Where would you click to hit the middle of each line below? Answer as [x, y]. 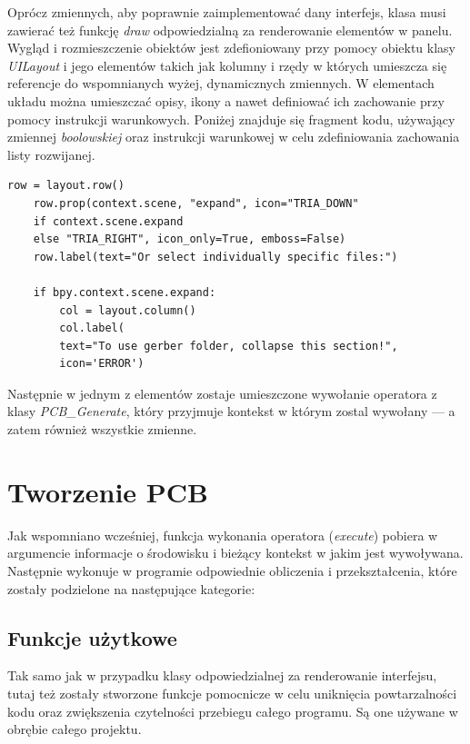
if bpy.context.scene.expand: [125, 292]
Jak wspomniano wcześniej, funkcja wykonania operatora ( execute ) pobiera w [223, 535]
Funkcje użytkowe [92, 637]
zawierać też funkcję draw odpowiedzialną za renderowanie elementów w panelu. [230, 30]
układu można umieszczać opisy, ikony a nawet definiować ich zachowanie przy [226, 100]
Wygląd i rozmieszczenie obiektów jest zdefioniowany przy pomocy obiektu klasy [232, 48]
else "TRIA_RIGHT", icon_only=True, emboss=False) [190, 239]
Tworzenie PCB [108, 491]
